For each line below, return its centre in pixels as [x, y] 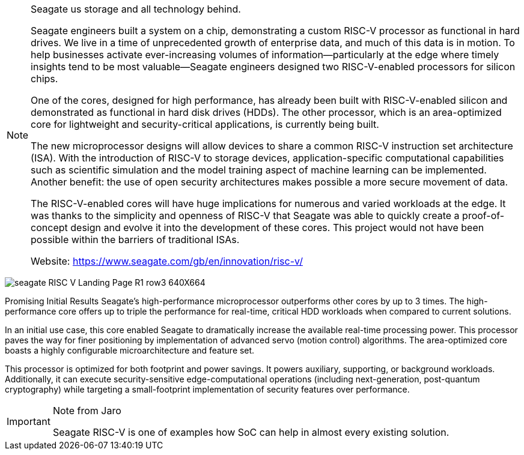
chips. [44, 79]
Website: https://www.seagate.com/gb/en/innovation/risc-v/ [167, 261]
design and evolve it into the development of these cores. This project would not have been [277, 227]
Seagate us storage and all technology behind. [136, 9]
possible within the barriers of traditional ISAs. [135, 240]
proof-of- [483, 215]
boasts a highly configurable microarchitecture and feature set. [130, 350]
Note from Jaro [87, 411]
